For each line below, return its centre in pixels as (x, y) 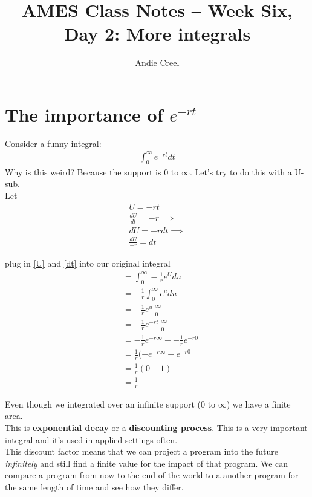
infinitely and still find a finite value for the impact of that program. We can (147, 463)
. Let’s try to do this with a (241, 171)
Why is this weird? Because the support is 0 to (92, 171)
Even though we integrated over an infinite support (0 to (110, 404)
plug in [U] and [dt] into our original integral (88, 263)
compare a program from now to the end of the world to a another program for (152, 475)
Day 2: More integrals (157, 34)
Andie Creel (157, 63)
